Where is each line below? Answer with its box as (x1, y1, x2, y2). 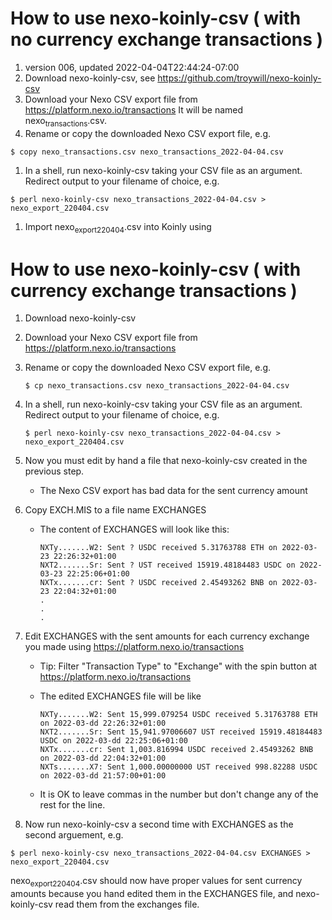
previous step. (24, 465, 85, 477)
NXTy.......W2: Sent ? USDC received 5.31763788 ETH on (39, 543, 278, 553)
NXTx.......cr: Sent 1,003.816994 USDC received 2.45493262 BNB (39, 745, 314, 755)
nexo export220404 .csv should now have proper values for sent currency (10, 875, 303, 889)
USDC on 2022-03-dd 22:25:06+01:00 (39, 736, 188, 746)
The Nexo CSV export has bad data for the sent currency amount (39, 485, 308, 497)
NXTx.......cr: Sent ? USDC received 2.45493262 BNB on (39, 578, 278, 588)
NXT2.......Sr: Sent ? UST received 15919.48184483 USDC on (39, 560, 296, 571)
